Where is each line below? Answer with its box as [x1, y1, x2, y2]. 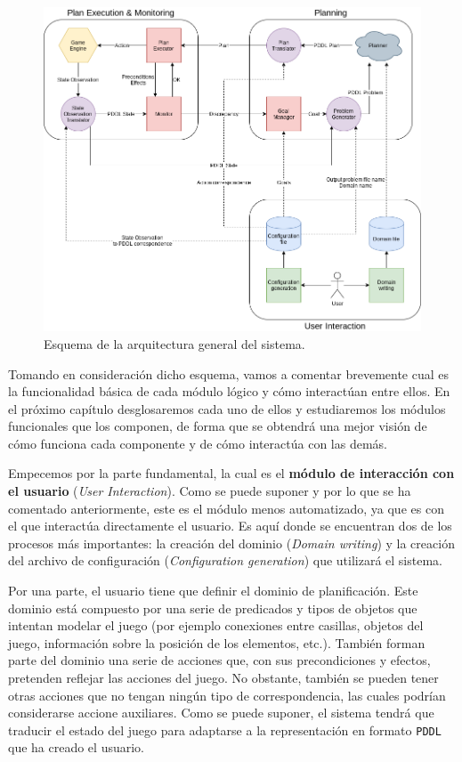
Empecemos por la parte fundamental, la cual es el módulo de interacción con [8, 464, 455, 482]
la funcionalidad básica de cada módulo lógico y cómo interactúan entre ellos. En [8, 382, 450, 401]
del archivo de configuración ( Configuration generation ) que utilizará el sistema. [8, 551, 442, 570]
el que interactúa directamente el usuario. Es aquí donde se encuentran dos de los [8, 516, 452, 535]
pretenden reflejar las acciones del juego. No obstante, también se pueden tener [8, 669, 439, 686]
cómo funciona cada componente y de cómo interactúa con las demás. [8, 434, 387, 452]
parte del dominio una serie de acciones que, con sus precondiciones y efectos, [8, 651, 431, 669]
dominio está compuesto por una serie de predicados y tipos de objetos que [8, 598, 417, 617]
